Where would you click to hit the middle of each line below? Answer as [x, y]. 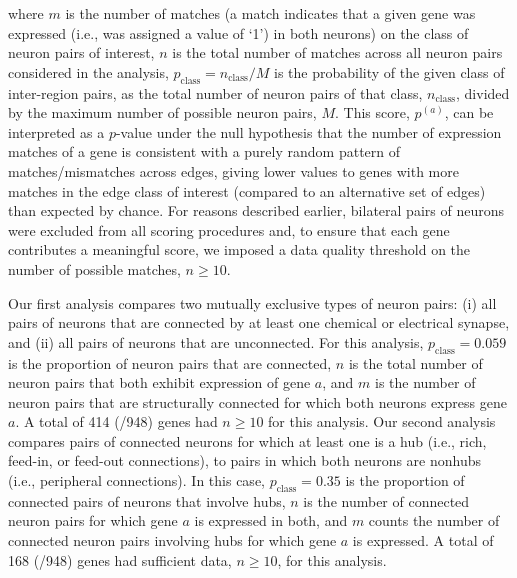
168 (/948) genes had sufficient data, [120, 559]
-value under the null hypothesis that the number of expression [308, 131]
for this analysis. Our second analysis [382, 421]
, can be [469, 112]
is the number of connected [386, 500]
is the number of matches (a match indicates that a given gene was [270, 13]
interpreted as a [56, 131]
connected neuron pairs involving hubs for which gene [172, 540]
